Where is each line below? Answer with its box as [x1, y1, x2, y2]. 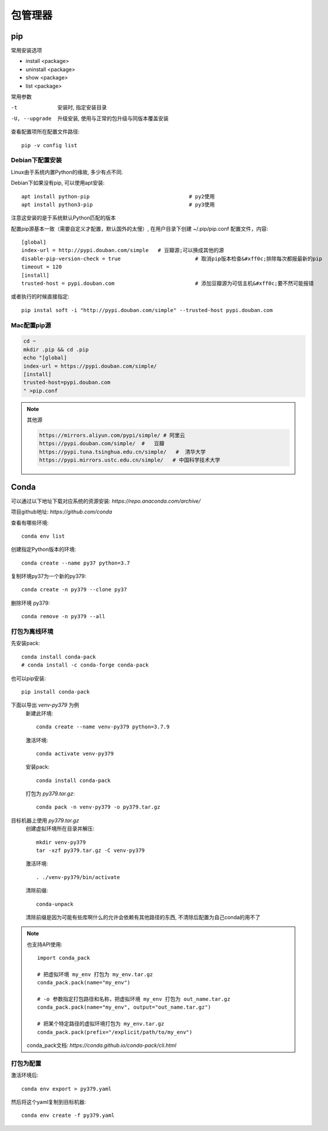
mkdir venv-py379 [36, 839, 86, 845]
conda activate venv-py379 [36, 750, 114, 757]
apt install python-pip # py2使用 [21, 193, 215, 200]
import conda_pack [37, 954, 91, 961]
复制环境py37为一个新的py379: [11, 573, 87, 580]
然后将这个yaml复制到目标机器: [11, 1098, 87, 1105]
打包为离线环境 [11, 628, 54, 635]
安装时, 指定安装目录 [57, 104, 107, 111]
